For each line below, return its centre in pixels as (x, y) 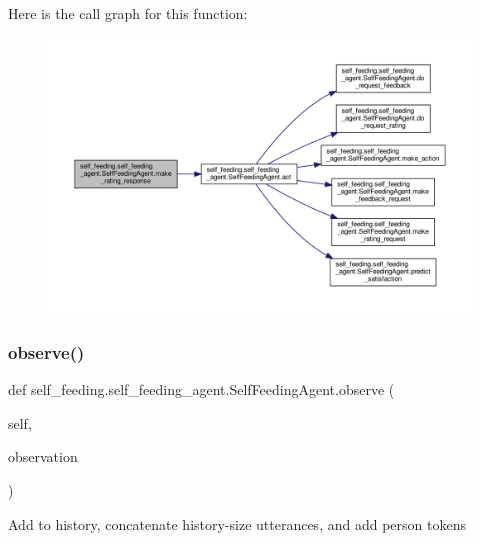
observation (43, 456)
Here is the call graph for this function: (128, 13)
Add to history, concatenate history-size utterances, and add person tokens (237, 523)
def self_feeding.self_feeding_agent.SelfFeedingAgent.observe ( (201, 389)
